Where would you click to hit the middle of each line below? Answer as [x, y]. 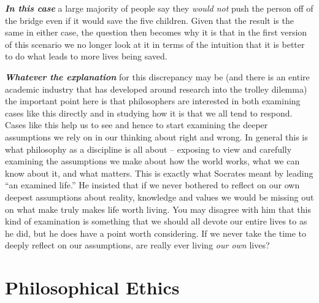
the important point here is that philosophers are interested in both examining [153, 101]
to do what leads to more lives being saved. [86, 56]
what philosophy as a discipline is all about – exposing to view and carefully [148, 149]
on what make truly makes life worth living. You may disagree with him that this [158, 209]
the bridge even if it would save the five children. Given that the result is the [149, 20]
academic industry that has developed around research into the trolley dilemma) [156, 89]
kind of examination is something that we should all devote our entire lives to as [156, 221]
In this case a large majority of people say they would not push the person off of [159, 8]
